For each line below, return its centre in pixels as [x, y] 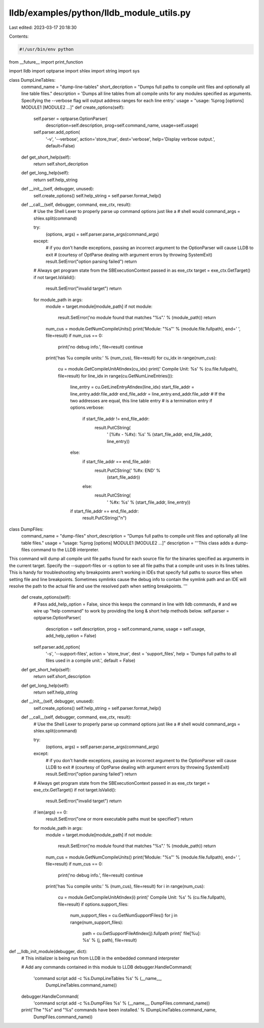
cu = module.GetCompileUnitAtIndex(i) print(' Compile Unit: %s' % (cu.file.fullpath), [142, 897]
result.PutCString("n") [104, 518]
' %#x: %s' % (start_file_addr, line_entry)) [149, 502]
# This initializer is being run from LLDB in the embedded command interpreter [100, 958]
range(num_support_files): [97, 922]
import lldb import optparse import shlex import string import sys [74, 71]
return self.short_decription [61, 164]
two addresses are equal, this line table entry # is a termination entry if [141, 400]
